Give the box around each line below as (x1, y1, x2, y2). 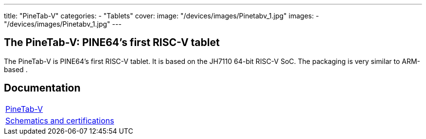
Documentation (4, 82, 81, 94)
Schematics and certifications (5, 115, 114, 125)
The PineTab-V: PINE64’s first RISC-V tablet (4, 36, 220, 49)
